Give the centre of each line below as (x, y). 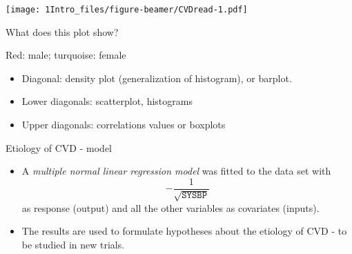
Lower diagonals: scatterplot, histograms (107, 101)
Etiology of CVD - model (59, 147)
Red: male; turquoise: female (66, 55)
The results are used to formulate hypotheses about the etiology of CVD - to (184, 231)
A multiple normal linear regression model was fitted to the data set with (176, 171)
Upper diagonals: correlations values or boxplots (124, 125)
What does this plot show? (62, 31)
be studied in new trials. (73, 244)
